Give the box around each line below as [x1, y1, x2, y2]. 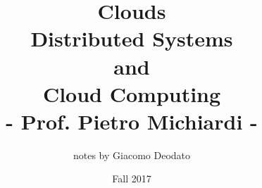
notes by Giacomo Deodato [73, 147, 191, 162]
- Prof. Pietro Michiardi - [6, 106, 258, 135]
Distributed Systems [30, 24, 233, 53]
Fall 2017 [112, 171, 151, 186]
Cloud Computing [42, 79, 221, 108]
